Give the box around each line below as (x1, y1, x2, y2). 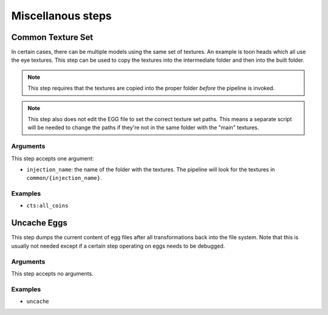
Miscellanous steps (11, 9, 112, 22)
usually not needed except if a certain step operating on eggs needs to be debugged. (11, 242, 225, 250)
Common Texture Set (11, 32, 94, 42)
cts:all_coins (26, 202, 69, 209)
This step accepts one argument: (11, 154, 94, 162)
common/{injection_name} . (26, 174, 102, 182)
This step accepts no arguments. (11, 270, 94, 277)
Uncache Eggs (11, 218, 68, 228)
